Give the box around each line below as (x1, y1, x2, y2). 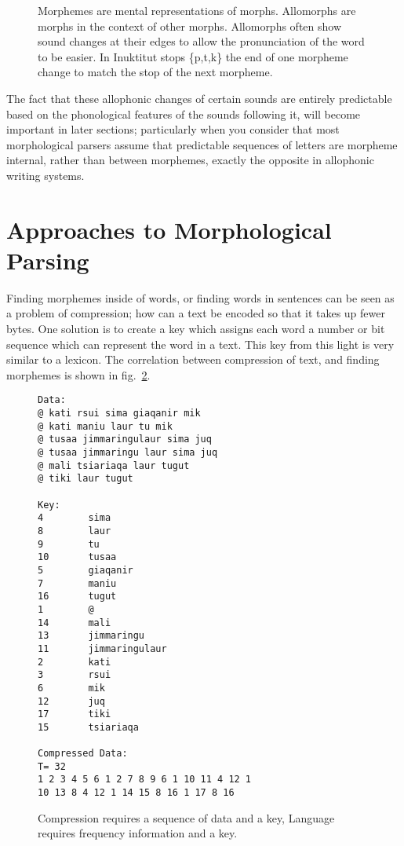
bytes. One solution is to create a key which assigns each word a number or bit (6, 320, 385, 337)
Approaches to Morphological (6, 213, 332, 245)
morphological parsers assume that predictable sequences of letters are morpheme (6, 136, 398, 152)
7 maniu (38, 577, 117, 589)
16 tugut (38, 591, 117, 602)
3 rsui (38, 669, 111, 681)
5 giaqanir (38, 564, 133, 576)
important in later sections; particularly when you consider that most (6, 121, 340, 137)
